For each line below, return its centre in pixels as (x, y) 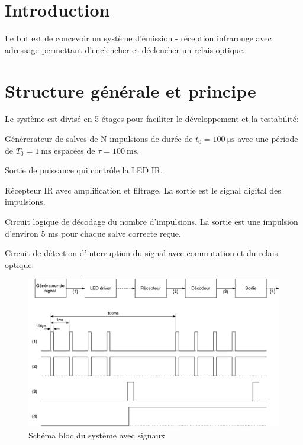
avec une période (268, 139)
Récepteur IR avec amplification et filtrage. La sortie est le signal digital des (143, 190)
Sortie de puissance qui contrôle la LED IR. (84, 170)
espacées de (75, 150)
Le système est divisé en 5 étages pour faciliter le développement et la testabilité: (152, 119)
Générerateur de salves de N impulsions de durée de (99, 139)
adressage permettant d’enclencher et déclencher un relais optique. (125, 49)
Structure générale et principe (130, 90)
